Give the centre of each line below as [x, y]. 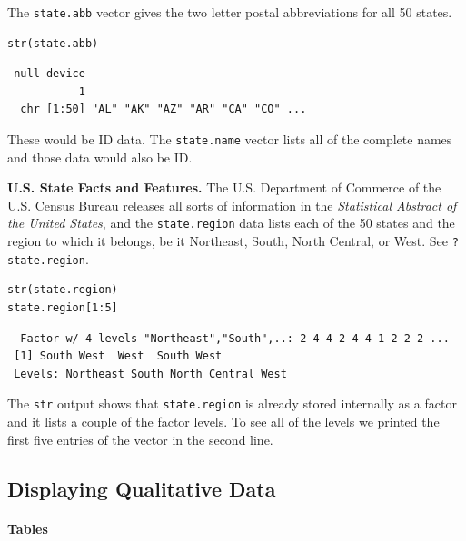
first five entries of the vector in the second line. [140, 439]
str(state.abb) [53, 43]
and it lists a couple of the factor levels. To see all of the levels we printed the [223, 422]
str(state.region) [63, 290]
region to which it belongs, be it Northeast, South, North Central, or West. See [228, 241]
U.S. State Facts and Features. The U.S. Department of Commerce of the [224, 187]
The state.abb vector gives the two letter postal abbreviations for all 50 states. [230, 12]
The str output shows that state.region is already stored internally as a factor [232, 403]
